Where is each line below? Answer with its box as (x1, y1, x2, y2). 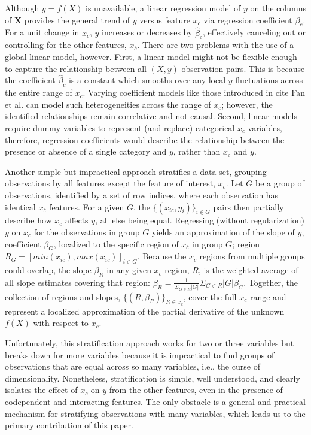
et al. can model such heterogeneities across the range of (5, 98, 211, 110)
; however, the (221, 98, 273, 110)
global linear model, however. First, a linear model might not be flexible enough (5, 50, 297, 62)
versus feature (139, 13, 190, 26)
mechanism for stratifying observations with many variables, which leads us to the (5, 407, 306, 419)
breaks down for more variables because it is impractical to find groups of (5, 348, 275, 361)
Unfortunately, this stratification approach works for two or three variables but (5, 336, 294, 349)
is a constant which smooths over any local (69, 74, 226, 86)
